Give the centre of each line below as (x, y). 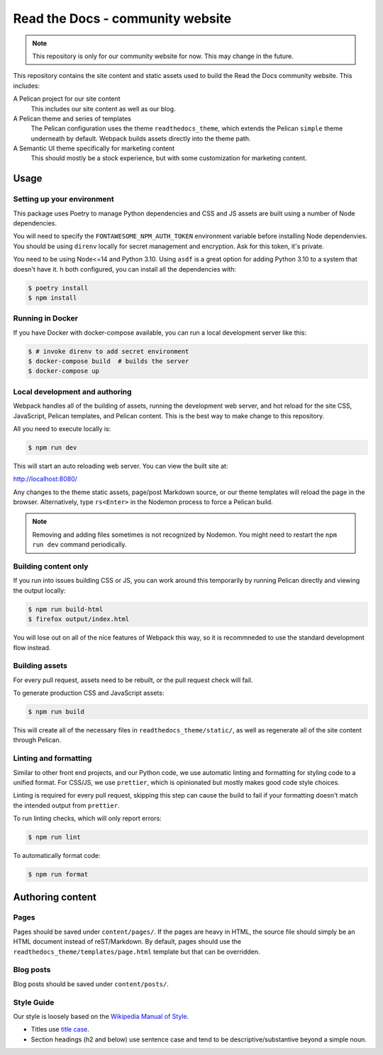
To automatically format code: (57, 856)
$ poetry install (58, 288)
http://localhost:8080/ (45, 479)
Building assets (40, 666)
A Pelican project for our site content (67, 99)
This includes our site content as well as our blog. (104, 108)
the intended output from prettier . (66, 805)
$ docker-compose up (63, 371)
